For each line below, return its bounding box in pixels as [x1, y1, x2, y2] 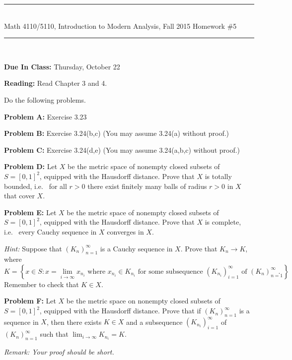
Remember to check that [4, 279, 79, 289]
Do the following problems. [4, 94, 86, 105]
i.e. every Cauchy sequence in [4, 226, 97, 237]
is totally [205, 171, 232, 181]
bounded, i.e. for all [4, 180, 67, 191]
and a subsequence [126, 316, 183, 327]
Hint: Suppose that [4, 243, 62, 253]
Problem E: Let [4, 207, 57, 217]
